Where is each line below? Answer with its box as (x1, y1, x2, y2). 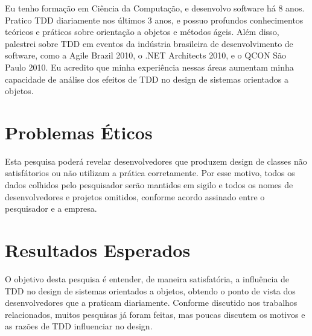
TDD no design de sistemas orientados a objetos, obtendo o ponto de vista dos (5, 284, 296, 297)
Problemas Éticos (5, 119, 153, 144)
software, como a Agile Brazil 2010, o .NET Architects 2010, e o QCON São (5, 49, 287, 62)
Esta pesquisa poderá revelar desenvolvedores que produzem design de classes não (5, 154, 307, 167)
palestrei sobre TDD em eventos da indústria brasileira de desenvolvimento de (5, 37, 293, 49)
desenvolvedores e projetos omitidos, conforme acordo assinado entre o (5, 190, 265, 203)
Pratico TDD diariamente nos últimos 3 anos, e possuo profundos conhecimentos (5, 13, 304, 26)
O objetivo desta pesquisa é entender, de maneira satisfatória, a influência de (5, 272, 290, 285)
